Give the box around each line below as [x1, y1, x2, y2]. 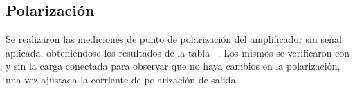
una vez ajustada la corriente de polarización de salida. [6, 72, 239, 86]
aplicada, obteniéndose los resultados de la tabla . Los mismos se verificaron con [6, 45, 350, 59]
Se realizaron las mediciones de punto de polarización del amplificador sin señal [6, 32, 342, 46]
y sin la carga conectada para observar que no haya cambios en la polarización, [6, 59, 340, 73]
